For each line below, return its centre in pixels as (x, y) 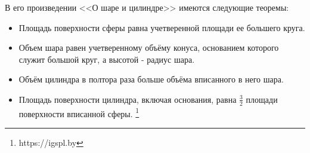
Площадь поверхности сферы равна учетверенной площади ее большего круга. (162, 27)
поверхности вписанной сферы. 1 (79, 112)
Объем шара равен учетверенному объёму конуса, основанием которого (149, 48)
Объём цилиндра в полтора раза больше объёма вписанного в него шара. (151, 79)
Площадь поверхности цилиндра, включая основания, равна (128, 99)
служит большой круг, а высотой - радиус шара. (107, 59)
